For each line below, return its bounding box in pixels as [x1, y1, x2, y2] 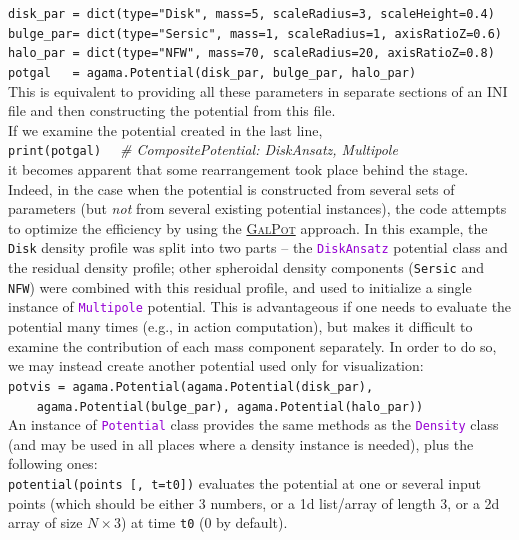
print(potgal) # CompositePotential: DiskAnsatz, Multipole [8, 139, 398, 160]
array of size [8, 512, 83, 533]
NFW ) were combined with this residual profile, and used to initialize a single [8, 276, 472, 297]
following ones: [8, 453, 98, 474]
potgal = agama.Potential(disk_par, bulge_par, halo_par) [8, 65, 417, 80]
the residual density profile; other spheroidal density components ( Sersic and [8, 257, 484, 278]
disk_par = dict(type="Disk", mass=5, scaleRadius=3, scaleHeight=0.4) [8, 7, 495, 21]
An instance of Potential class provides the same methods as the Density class [8, 414, 499, 435]
